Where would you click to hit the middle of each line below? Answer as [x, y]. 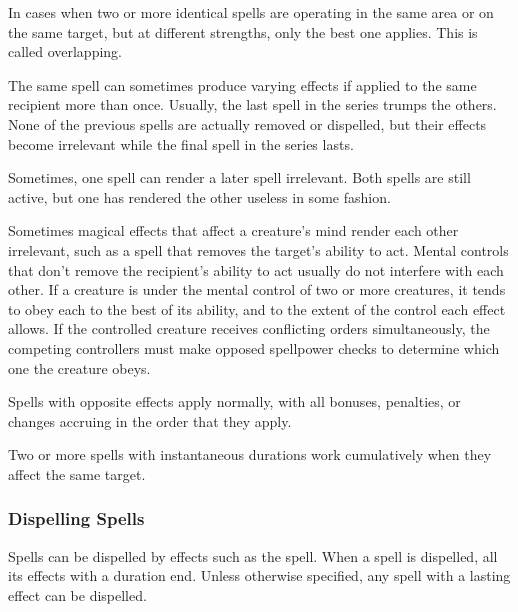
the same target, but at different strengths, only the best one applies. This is [243, 31]
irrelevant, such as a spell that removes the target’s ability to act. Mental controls [258, 249]
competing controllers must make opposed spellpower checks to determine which [254, 347]
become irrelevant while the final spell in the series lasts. [181, 143]
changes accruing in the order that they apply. [150, 420]
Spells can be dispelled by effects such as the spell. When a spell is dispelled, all [253, 555]
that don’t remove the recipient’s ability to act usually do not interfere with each [256, 269]
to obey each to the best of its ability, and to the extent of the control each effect [257, 308]
